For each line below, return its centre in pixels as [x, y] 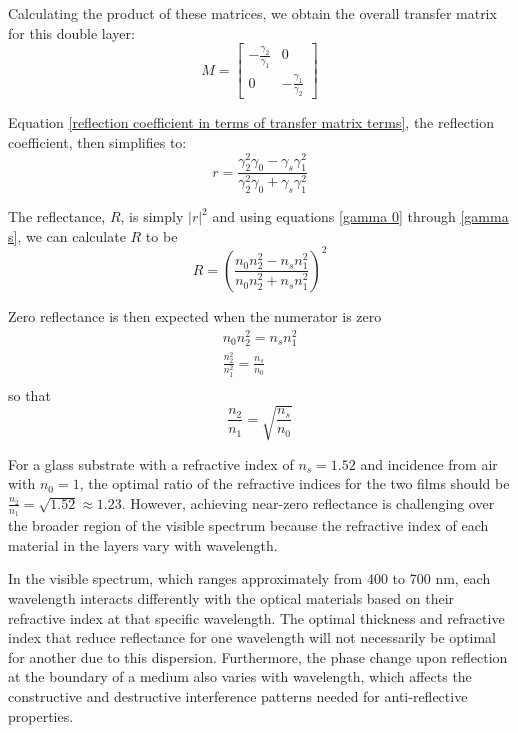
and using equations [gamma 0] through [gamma [360, 216]
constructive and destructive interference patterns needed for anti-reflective [238, 695]
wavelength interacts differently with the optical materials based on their [231, 597]
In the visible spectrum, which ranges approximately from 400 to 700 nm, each [249, 578]
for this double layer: [71, 32]
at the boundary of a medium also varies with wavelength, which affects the [240, 676]
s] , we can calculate [67, 235]
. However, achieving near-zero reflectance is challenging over [308, 502]
